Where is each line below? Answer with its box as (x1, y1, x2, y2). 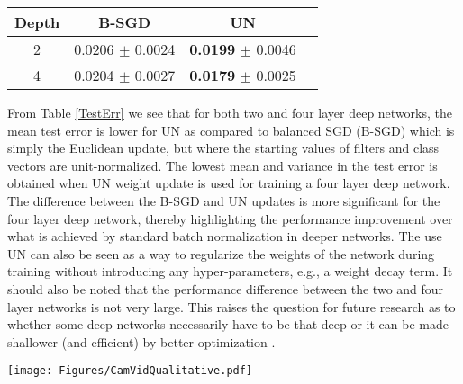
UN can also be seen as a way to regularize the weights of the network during (7, 244, 435, 263)
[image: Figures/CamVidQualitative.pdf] (7, 364, 253, 378)
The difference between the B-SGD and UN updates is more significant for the (7, 191, 440, 210)
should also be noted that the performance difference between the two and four (7, 279, 444, 298)
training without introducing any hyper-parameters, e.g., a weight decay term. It (7, 262, 453, 281)
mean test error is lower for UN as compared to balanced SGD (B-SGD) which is (7, 121, 455, 139)
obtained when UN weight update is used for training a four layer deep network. (7, 174, 450, 192)
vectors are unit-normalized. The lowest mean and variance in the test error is (7, 156, 438, 174)
